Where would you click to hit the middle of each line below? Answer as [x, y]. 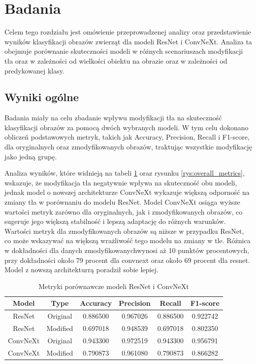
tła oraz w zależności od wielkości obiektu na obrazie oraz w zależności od [116, 60]
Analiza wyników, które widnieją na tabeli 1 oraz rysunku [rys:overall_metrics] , [125, 173]
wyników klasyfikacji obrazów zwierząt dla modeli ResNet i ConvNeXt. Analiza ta [128, 41]
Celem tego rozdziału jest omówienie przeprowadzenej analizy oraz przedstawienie [128, 32]
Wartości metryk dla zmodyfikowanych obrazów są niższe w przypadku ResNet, [124, 231]
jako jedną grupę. [31, 156]
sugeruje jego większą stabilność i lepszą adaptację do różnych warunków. [115, 221]
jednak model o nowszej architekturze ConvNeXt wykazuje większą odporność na [127, 192]
